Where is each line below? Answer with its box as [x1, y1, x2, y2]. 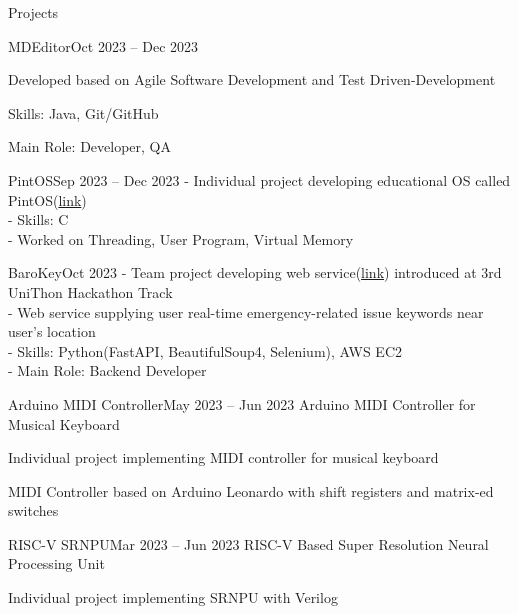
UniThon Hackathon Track [8, 281, 173, 302]
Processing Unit [8, 553, 105, 574]
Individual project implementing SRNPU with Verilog [8, 587, 338, 608]
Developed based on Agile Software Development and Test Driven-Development [8, 69, 496, 90]
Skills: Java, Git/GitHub [8, 102, 159, 123]
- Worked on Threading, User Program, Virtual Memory [8, 228, 354, 249]
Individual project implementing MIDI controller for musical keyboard [8, 447, 439, 468]
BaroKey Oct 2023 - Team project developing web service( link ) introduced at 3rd [8, 262, 502, 283]
